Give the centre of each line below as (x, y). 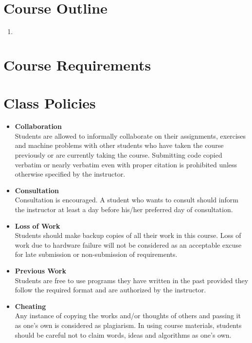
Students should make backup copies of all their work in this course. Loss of (128, 235)
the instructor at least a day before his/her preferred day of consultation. (124, 209)
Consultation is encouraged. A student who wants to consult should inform (126, 200)
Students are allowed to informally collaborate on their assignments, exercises (130, 135)
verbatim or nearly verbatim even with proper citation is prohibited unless (126, 164)
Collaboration (38, 126)
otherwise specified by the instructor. (70, 174)
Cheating (30, 306)
